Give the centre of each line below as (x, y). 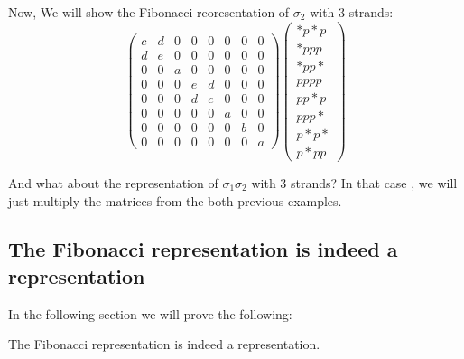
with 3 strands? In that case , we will (354, 182)
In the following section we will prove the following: (150, 313)
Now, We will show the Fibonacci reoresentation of (149, 12)
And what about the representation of (113, 182)
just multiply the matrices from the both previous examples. (175, 200)
